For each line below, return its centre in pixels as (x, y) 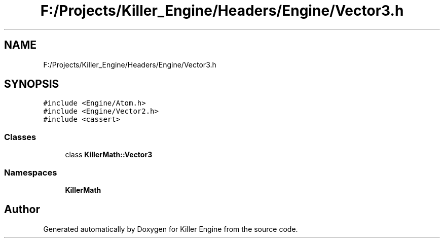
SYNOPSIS (32, 84)
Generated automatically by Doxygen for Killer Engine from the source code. (171, 229)
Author (22, 210)
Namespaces (31, 172)
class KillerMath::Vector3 (109, 155)
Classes (20, 137)
